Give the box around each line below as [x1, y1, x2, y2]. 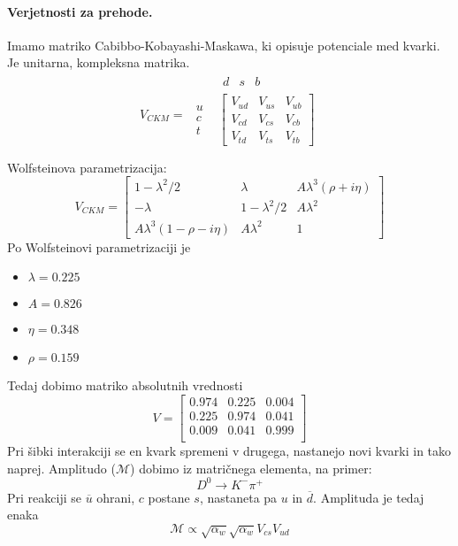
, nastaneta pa [199, 488, 278, 506]
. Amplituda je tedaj [313, 488, 424, 506]
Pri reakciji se [7, 488, 81, 506]
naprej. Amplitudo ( [7, 458, 116, 477]
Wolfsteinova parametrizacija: [7, 158, 167, 176]
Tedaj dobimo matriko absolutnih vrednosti [7, 376, 243, 395]
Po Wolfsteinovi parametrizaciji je [7, 237, 191, 256]
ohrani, [96, 488, 135, 506]
